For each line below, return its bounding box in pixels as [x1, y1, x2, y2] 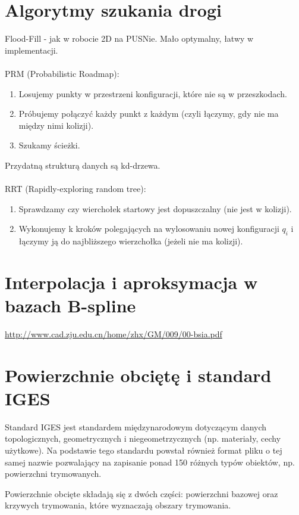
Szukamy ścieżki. [18, 139, 80, 151]
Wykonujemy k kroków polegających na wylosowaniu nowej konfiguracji [18, 222, 279, 235]
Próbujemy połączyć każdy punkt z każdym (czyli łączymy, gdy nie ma [18, 107, 279, 120]
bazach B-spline [5, 293, 136, 318]
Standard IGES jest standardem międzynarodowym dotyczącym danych [5, 420, 267, 433]
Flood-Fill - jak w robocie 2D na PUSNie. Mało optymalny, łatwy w [5, 32, 254, 45]
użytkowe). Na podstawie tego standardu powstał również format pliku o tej [5, 444, 282, 457]
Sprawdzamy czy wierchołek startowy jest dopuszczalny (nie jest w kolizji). [18, 202, 292, 215]
